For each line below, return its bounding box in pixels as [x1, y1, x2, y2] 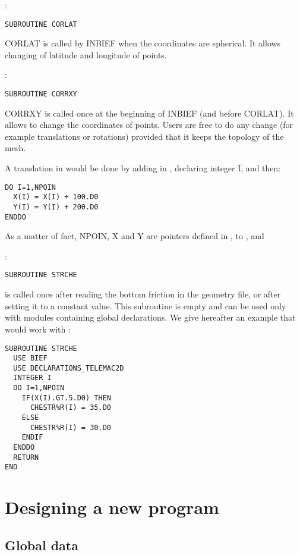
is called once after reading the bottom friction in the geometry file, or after [5, 288, 281, 300]
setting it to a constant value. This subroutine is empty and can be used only [5, 299, 286, 312]
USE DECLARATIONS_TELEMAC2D [13, 363, 124, 372]
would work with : [5, 322, 71, 335]
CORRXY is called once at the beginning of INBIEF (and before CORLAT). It [5, 106, 294, 119]
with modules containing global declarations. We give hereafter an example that [5, 311, 296, 324]
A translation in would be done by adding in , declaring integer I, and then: [5, 162, 281, 174]
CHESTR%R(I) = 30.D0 [30, 423, 111, 432]
